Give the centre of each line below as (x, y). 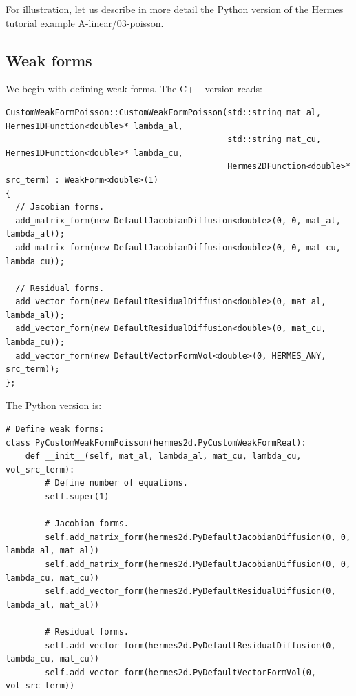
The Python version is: (54, 405)
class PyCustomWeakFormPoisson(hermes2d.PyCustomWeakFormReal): (156, 443)
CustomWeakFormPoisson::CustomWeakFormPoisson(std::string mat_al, (164, 112)
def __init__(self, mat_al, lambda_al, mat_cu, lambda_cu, (163, 456)
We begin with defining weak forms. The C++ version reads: (134, 89)
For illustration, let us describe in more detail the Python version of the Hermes (175, 9)
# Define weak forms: (55, 429)
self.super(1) (77, 497)
